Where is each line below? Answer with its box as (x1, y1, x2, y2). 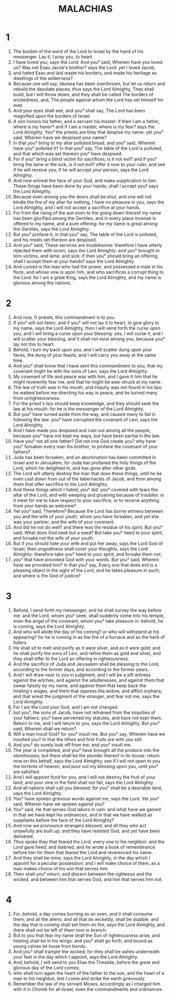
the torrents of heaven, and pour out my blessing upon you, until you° (13, 763, 158, 769)
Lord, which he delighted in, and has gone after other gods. (13, 465, 137, 471)
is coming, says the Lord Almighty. (13, 623, 86, 629)
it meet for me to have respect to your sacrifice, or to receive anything (13, 497, 159, 503)
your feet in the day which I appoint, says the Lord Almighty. (13, 953, 139, 960)
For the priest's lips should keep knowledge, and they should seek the (13, 400, 159, 406)
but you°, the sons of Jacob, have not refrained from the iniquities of (13, 709, 156, 715)
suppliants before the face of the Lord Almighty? (13, 817, 114, 823)
